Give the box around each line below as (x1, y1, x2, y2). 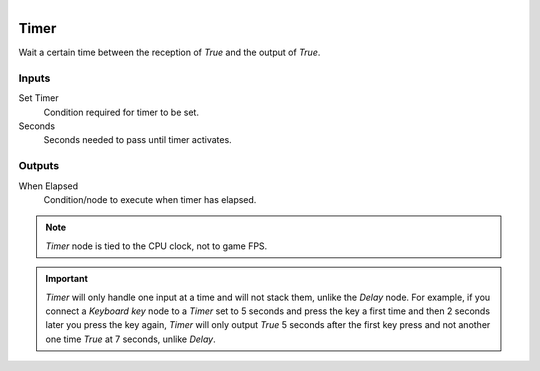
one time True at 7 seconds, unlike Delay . (45, 333, 216, 345)
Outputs (18, 159, 60, 173)
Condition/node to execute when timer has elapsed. (43, 193, 257, 205)
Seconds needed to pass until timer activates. (43, 134, 232, 146)
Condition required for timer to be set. (43, 106, 200, 118)
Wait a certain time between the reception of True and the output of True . (18, 46, 321, 59)
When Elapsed (18, 180, 79, 192)
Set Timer (18, 92, 59, 104)
